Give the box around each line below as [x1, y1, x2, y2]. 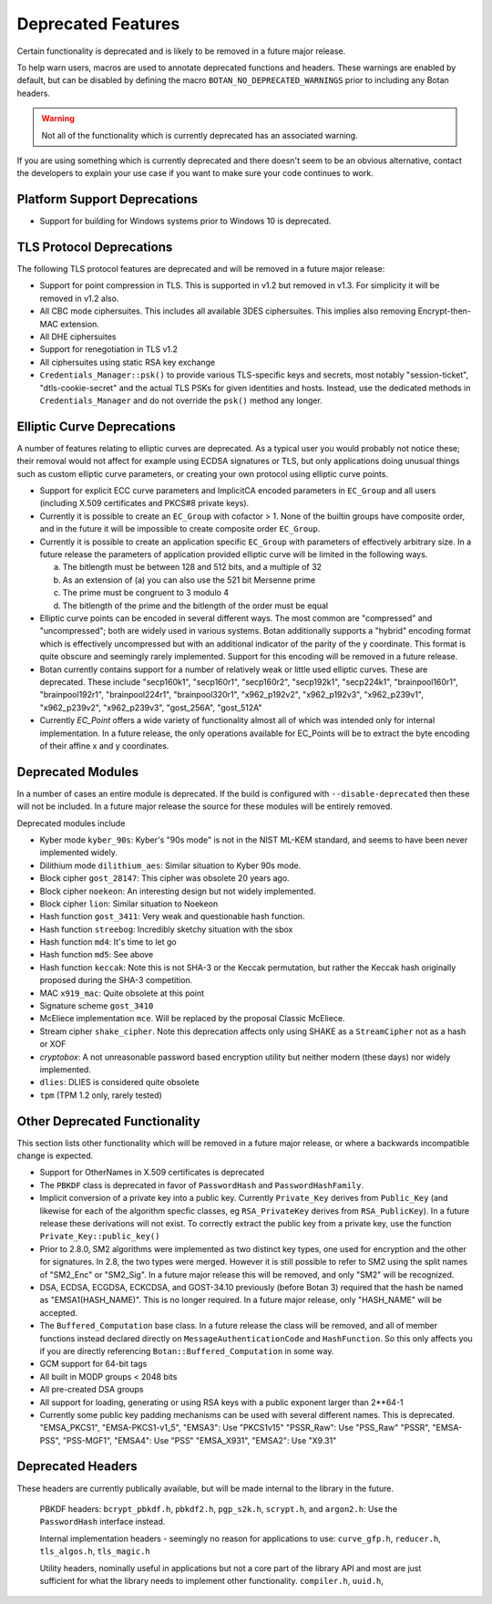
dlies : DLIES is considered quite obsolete [39, 1077, 200, 1088]
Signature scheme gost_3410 [39, 1000, 154, 1011]
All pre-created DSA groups [39, 1384, 144, 1395]
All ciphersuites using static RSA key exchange [39, 357, 216, 367]
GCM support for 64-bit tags [39, 1359, 148, 1370]
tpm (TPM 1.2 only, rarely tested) [39, 1090, 163, 1101]
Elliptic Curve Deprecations [16, 419, 177, 434]
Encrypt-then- [417, 305, 471, 316]
